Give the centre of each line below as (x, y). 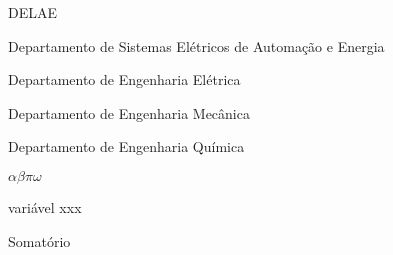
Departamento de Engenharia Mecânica (129, 112)
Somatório (39, 240)
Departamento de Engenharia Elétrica (124, 79)
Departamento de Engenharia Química (126, 146)
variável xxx (45, 206)
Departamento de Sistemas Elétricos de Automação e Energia (196, 45)
